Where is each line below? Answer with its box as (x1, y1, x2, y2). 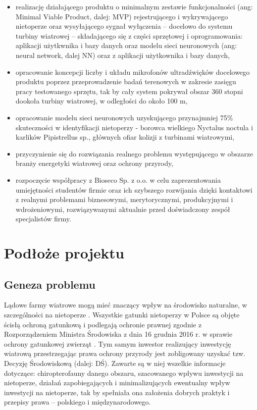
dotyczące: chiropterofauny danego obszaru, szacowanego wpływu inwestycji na (4, 367, 244, 378)
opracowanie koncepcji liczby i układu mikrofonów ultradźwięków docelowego (15, 66, 250, 77)
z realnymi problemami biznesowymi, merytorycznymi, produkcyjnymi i (15, 194, 233, 205)
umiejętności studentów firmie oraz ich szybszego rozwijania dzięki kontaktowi (15, 184, 253, 195)
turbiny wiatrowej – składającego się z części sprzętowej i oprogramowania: (15, 30, 243, 41)
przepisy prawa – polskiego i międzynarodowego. (4, 397, 151, 407)
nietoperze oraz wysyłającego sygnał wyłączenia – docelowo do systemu (15, 21, 233, 31)
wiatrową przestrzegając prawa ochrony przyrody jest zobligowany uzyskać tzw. (4, 348, 246, 359)
